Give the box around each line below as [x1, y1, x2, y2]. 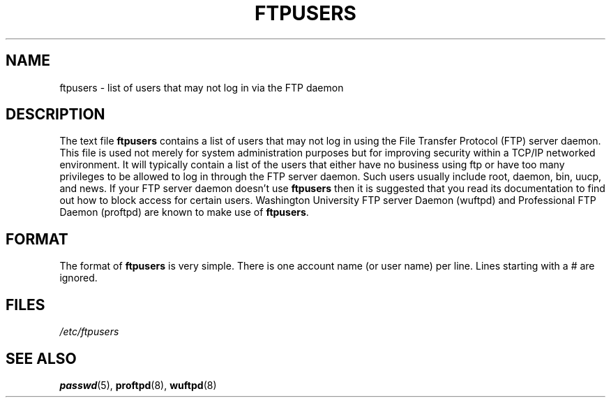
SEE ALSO [6, 349, 77, 367]
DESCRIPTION [6, 105, 105, 124]
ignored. [59, 272, 98, 284]
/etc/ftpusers [59, 325, 119, 338]
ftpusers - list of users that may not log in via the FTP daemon [59, 81, 344, 94]
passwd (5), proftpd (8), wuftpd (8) [59, 379, 217, 391]
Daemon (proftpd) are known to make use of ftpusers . [59, 206, 309, 219]
